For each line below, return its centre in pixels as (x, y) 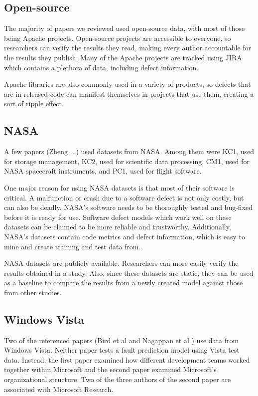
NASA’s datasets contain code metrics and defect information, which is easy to (125, 236)
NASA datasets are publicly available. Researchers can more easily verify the (121, 263)
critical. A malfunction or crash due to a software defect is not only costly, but (124, 197)
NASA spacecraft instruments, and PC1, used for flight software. (103, 171)
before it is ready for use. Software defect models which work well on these (118, 217)
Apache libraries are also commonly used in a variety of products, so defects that (128, 84)
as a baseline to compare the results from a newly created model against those (124, 283)
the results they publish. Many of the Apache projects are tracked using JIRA (123, 57)
